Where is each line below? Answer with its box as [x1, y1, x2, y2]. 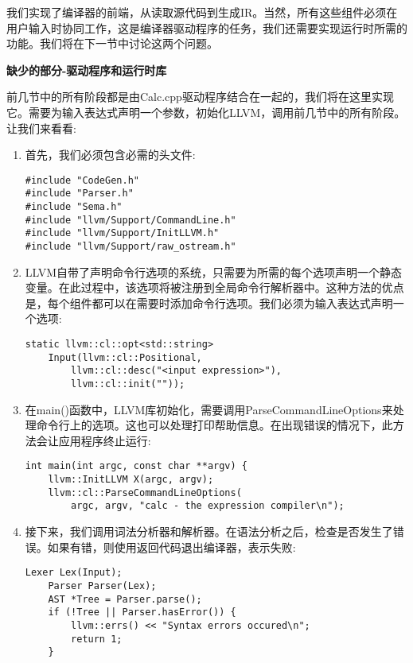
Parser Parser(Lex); [48, 580, 157, 591]
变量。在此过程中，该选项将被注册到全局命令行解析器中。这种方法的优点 [25, 279, 404, 296]
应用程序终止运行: [58, 432, 151, 448]
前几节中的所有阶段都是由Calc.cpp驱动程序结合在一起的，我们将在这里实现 [6, 88, 394, 105]
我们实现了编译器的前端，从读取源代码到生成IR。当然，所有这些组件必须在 [6, 4, 398, 20]
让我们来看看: [6, 119, 76, 136]
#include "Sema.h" [25, 201, 123, 213]
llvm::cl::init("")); [71, 378, 185, 390]
